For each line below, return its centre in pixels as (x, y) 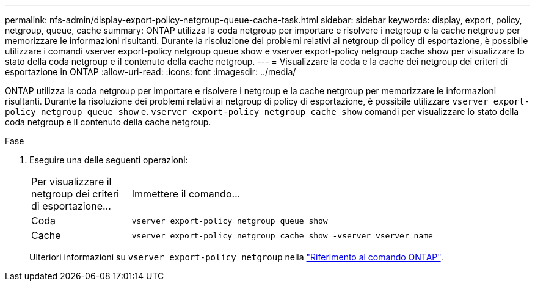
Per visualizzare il (71, 182)
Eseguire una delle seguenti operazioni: (109, 160)
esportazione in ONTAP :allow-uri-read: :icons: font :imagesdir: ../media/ (151, 72)
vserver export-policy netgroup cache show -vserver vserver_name (282, 235)
